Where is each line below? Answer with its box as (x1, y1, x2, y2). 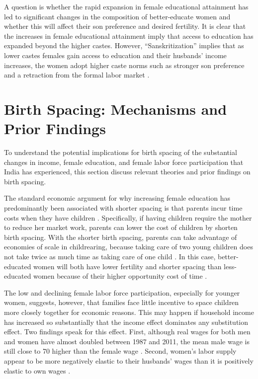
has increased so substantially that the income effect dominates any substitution (4, 316, 249, 327)
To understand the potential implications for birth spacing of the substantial (4, 147, 237, 157)
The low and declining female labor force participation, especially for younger (4, 287, 240, 298)
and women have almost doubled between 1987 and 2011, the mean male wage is (4, 336, 250, 346)
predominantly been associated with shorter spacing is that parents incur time (4, 203, 243, 213)
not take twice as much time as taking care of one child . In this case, (4, 251, 216, 261)
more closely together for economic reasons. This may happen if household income (4, 306, 254, 317)
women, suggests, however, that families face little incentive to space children (4, 297, 239, 307)
